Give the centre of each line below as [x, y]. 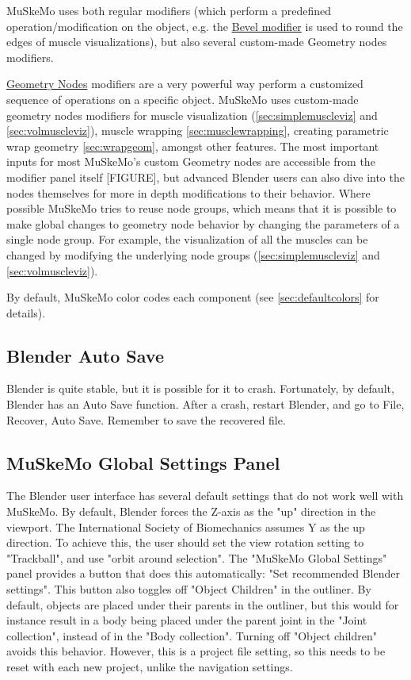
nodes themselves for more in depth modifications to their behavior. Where [188, 192]
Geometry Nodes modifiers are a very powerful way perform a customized [185, 84]
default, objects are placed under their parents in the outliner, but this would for [203, 604]
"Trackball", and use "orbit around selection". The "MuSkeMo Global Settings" [197, 557]
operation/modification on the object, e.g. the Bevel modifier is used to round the [205, 26]
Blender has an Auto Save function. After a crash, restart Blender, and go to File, [205, 404]
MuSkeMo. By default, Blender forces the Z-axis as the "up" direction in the [191, 511]
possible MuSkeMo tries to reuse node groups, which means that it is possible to [202, 208]
